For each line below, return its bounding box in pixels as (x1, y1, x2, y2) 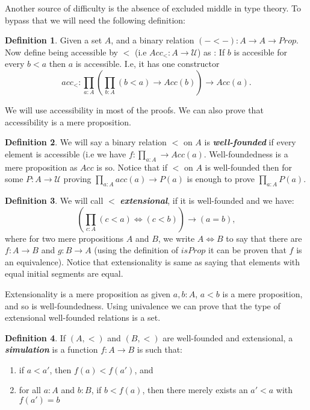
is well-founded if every (204, 136, 296, 148)
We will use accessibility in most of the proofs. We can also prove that (5, 103, 264, 116)
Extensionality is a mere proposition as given (5, 287, 171, 300)
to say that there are (226, 232, 302, 244)
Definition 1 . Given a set (5, 34, 102, 46)
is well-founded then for (205, 160, 292, 173)
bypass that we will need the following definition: (5, 13, 186, 26)
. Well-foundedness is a (203, 147, 288, 160)
